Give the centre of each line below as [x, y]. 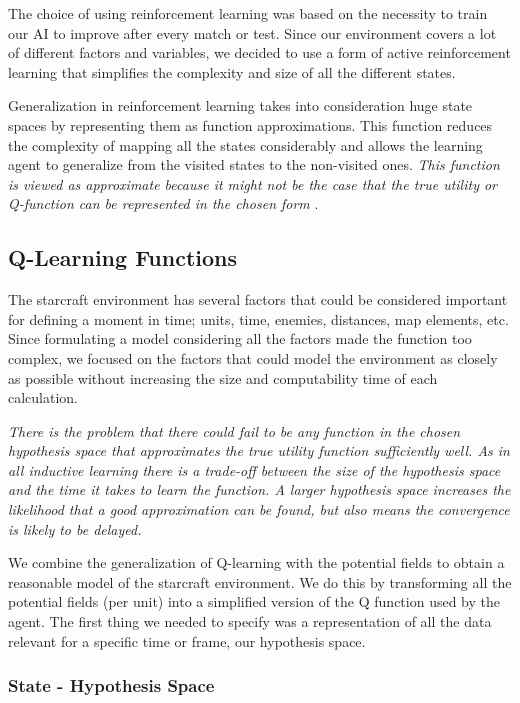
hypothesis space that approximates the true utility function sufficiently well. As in [259, 450]
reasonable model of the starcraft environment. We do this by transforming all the [260, 581]
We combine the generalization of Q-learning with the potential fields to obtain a [256, 562]
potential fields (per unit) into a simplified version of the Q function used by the [254, 601]
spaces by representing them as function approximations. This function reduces [250, 124]
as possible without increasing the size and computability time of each [223, 377]
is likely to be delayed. [75, 528]
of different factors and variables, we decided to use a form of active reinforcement [259, 52]
